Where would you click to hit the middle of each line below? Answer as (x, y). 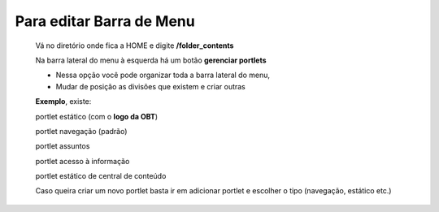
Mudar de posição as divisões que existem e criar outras (150, 86)
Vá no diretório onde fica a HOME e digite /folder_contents (135, 45)
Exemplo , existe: (63, 102)
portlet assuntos (63, 146)
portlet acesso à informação (83, 161)
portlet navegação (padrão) (81, 131)
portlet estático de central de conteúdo (101, 176)
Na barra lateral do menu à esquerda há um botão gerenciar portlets (151, 60)
